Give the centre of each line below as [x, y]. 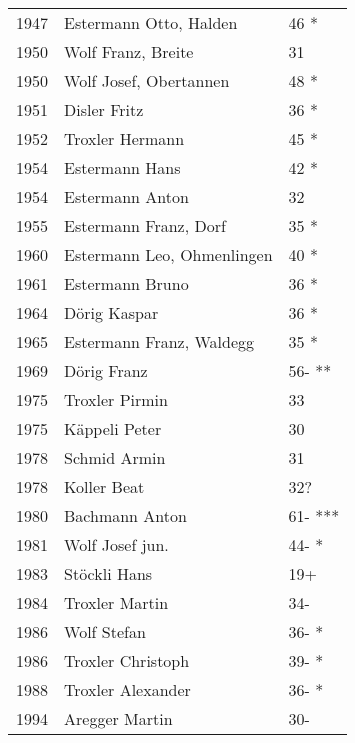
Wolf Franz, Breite [129, 51]
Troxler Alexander [127, 689]
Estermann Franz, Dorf [145, 225]
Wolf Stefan [105, 631]
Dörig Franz [106, 370]
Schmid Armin [115, 457]
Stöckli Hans [108, 573]
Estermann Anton [126, 196]
